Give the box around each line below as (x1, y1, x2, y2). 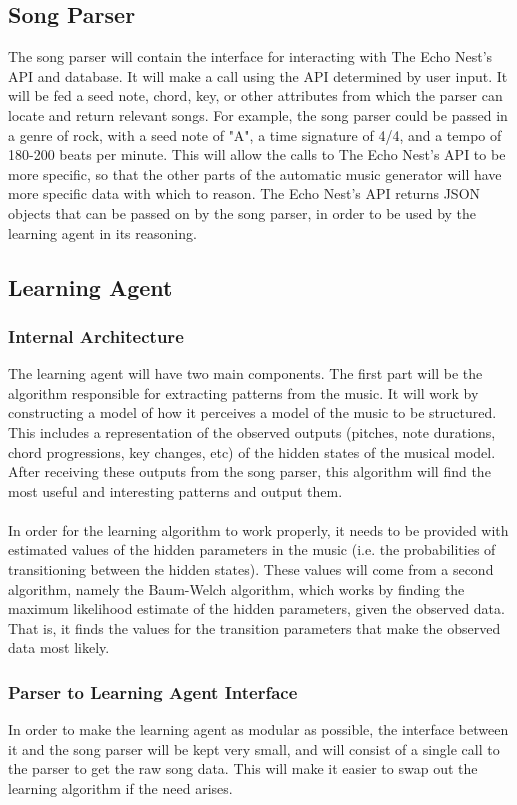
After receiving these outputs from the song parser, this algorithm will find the (8, 461, 491, 482)
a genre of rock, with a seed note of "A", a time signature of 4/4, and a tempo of (8, 124, 502, 145)
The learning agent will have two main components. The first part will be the (8, 363, 483, 384)
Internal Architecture (8, 323, 184, 348)
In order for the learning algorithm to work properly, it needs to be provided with (8, 519, 509, 540)
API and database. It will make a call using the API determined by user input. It (8, 65, 508, 86)
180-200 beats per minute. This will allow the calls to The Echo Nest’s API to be (8, 144, 506, 165)
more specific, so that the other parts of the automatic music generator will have (8, 163, 502, 184)
